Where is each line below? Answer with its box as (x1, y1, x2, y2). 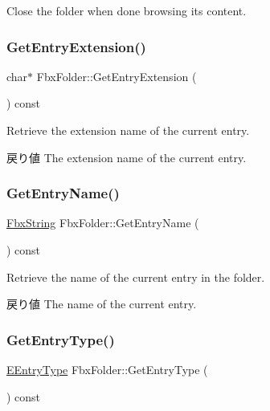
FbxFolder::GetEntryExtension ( (36, 67, 197, 84)
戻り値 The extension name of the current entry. (6, 149, 247, 165)
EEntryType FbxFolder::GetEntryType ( (6, 361, 208, 377)
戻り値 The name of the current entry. (6, 295, 197, 312)
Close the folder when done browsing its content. (6, 2, 247, 18)
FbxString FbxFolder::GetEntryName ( (6, 214, 199, 231)
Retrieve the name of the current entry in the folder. (6, 268, 265, 285)
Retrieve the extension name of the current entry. (6, 122, 250, 138)
